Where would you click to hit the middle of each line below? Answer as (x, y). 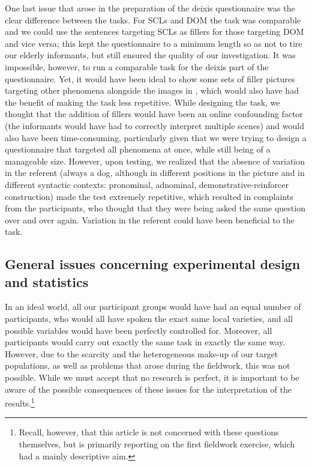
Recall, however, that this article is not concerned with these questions (149, 432)
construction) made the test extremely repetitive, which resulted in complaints (149, 196)
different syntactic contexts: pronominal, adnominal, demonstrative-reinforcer (147, 184)
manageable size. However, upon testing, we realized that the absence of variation (155, 161)
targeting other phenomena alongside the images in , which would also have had (152, 90)
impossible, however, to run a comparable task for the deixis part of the (137, 66)
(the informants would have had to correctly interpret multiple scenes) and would (154, 125)
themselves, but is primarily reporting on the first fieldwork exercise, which (157, 444)
